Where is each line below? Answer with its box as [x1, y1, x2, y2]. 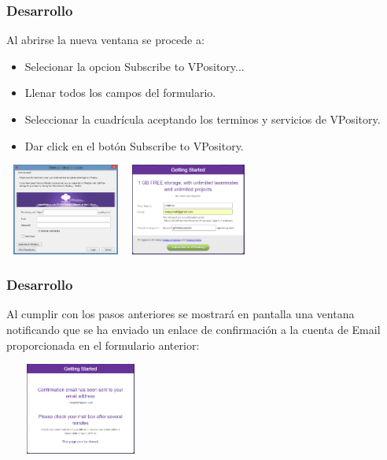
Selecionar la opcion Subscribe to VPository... [24, 57, 245, 74]
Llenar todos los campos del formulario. [24, 84, 216, 101]
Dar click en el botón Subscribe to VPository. [24, 137, 244, 154]
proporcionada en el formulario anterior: [6, 336, 200, 353]
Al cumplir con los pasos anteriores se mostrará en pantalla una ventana [6, 306, 355, 322]
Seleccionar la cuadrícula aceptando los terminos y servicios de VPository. [24, 111, 381, 127]
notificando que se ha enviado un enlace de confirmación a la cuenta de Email [6, 321, 381, 337]
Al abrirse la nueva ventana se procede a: [6, 32, 205, 48]
